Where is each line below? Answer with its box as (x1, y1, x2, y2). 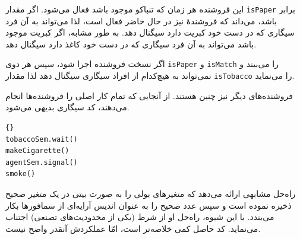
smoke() (5, 170, 36, 179)
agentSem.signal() (5, 158, 78, 167)
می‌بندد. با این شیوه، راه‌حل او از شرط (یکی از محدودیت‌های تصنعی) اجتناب (5, 211, 274, 223)
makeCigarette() (5, 146, 70, 155)
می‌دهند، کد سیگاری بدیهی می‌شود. (5, 101, 130, 113)
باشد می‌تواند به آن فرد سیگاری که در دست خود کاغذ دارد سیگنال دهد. (5, 37, 257, 50)
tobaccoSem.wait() (5, 135, 78, 144)
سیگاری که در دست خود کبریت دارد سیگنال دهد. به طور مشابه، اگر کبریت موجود (5, 26, 295, 39)
